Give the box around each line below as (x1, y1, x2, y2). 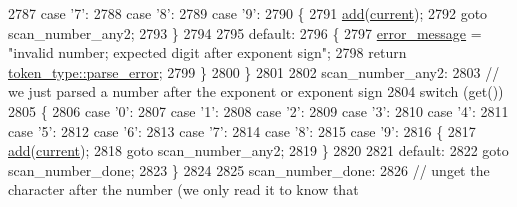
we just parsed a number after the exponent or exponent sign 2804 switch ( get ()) (8, 81, 504, 102)
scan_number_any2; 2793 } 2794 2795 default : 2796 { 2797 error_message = (8, 22, 482, 43)
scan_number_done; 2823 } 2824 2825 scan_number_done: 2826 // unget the (8, 159, 490, 180)
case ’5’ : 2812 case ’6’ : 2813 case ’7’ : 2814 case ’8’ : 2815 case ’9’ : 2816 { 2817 (8, 120, 476, 141)
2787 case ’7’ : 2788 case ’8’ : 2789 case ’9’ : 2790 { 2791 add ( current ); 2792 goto (8, 3, 488, 23)
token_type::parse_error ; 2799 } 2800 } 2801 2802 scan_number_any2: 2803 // (8, 61, 500, 82)
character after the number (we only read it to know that (8, 179, 359, 200)
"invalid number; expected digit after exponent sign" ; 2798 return (8, 42, 407, 63)
